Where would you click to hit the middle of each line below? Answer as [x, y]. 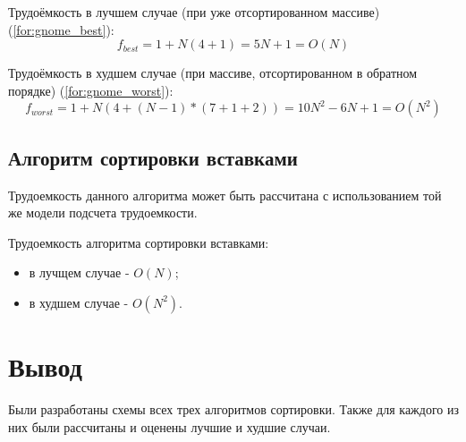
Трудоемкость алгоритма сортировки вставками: [139, 242]
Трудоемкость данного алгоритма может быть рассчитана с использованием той [225, 195]
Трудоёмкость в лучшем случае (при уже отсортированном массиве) [194, 12]
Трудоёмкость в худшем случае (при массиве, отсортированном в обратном [213, 73]
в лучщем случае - [79, 272]
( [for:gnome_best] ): [61, 29]
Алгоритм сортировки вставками [153, 157]
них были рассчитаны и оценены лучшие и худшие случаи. [169, 426]
